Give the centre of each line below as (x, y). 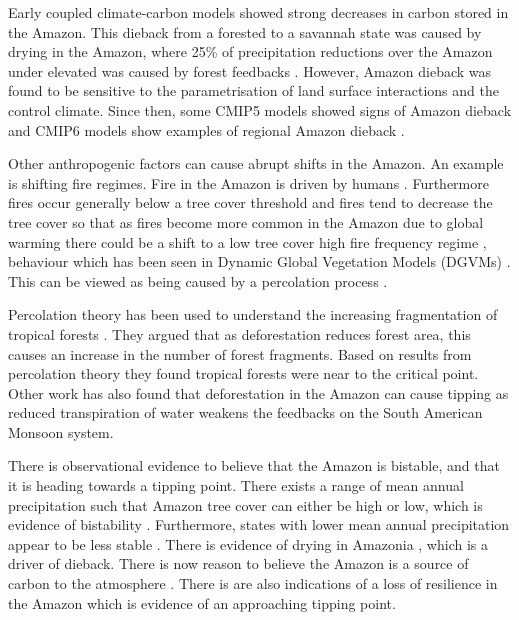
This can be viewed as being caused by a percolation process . (198, 280)
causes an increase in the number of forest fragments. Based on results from (240, 353)
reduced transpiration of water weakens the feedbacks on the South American (245, 412)
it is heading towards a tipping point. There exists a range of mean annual (236, 485)
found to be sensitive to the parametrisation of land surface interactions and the (253, 90)
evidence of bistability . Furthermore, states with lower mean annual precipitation (259, 524)
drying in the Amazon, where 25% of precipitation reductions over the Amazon (250, 51)
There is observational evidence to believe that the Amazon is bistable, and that (254, 465)
